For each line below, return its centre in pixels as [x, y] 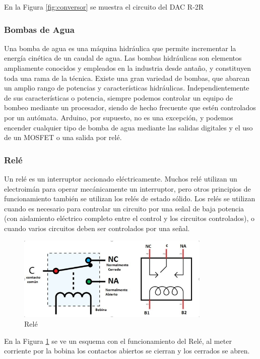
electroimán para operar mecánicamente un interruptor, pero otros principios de [127, 188]
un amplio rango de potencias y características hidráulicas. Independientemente [127, 88]
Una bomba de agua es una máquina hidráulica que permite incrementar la [120, 48]
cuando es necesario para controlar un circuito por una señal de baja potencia [124, 208]
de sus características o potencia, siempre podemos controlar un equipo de [119, 97]
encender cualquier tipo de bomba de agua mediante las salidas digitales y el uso [128, 127]
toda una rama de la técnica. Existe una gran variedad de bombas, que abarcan [127, 78]
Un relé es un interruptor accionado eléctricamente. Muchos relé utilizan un [121, 178]
